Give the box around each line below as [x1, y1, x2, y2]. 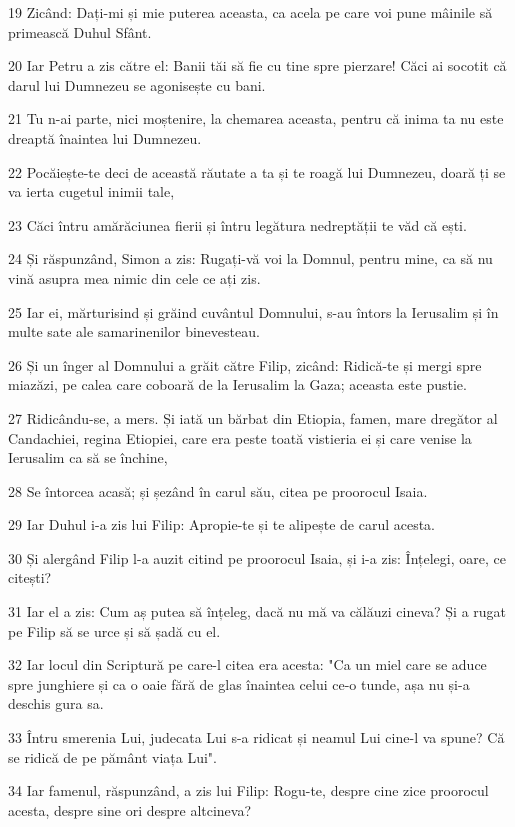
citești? [8, 567, 52, 588]
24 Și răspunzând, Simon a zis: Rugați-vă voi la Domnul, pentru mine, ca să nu [8, 248, 493, 269]
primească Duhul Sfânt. [8, 21, 152, 42]
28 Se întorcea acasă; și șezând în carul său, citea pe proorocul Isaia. [8, 480, 428, 501]
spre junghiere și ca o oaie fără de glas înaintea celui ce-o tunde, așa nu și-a [8, 673, 470, 694]
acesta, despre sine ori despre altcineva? [8, 799, 252, 820]
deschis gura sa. [8, 693, 104, 714]
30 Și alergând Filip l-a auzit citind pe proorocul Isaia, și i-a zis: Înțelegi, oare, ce [8, 547, 506, 568]
